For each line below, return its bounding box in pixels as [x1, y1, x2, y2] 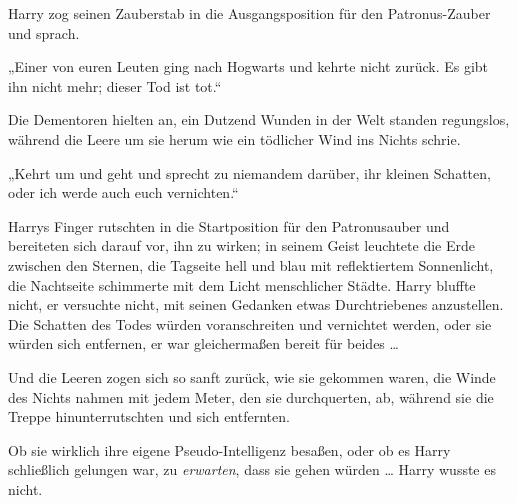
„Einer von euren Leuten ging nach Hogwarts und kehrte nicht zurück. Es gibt [8, 56, 489, 77]
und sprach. [8, 22, 80, 43]
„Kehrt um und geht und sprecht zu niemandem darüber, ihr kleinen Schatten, [8, 162, 491, 183]
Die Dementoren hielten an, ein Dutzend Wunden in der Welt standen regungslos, [8, 109, 510, 130]
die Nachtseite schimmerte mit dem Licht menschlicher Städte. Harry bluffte [8, 274, 476, 295]
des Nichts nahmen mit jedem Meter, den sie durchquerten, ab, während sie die [8, 386, 494, 407]
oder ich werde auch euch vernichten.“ [8, 182, 239, 203]
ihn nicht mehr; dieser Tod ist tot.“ [8, 75, 222, 96]
